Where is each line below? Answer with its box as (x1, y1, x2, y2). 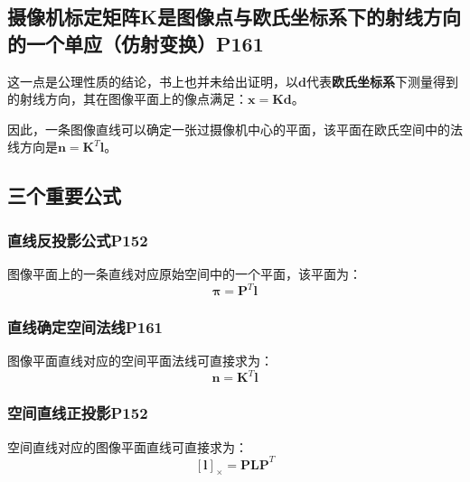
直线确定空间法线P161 (7, 315, 163, 338)
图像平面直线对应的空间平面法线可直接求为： (7, 351, 273, 370)
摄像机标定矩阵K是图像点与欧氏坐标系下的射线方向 (7, 3, 461, 31)
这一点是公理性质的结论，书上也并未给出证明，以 (7, 71, 298, 90)
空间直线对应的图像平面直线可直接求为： (7, 437, 248, 456)
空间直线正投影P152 (7, 402, 148, 424)
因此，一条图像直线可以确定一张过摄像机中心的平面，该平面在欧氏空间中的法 (7, 119, 463, 138)
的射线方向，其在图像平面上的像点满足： (7, 89, 248, 108)
